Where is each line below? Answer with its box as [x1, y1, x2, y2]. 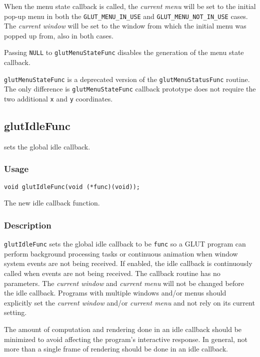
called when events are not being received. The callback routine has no [4, 267, 220, 278]
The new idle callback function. [4, 197, 100, 208]
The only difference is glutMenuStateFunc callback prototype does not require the [4, 83, 256, 94]
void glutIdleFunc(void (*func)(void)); [4, 183, 140, 190]
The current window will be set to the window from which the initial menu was [4, 20, 246, 31]
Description [4, 218, 51, 231]
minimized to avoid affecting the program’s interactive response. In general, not [4, 333, 247, 344]
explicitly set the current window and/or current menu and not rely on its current [4, 297, 255, 307]
